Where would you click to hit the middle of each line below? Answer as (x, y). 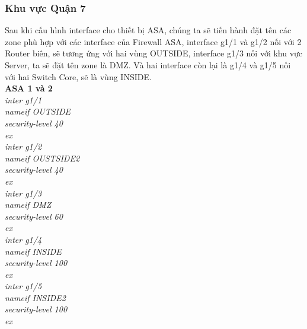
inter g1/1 (23, 99)
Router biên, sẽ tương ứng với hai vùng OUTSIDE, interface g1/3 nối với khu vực (154, 53)
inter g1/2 (23, 146)
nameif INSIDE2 (35, 297)
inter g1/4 (23, 239)
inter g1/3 (23, 193)
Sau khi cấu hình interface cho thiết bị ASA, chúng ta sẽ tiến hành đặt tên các (148, 30)
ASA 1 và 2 (29, 88)
